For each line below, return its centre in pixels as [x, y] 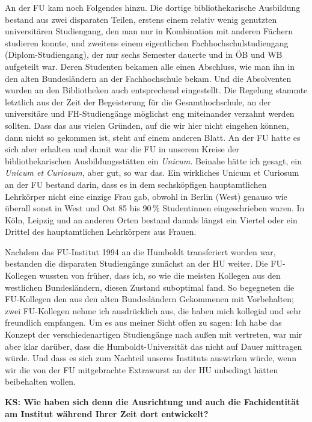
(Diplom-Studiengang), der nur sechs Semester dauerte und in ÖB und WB [144, 54]
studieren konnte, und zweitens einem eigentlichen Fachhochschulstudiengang [147, 42]
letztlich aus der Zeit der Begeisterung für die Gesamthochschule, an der [138, 101]
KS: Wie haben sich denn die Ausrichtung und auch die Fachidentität [152, 402]
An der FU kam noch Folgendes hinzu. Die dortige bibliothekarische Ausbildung [153, 7]
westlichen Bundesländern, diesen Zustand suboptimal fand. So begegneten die [150, 287]
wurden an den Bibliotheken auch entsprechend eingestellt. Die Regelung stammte [156, 90]
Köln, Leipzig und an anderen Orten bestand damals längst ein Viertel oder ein [151, 219]
